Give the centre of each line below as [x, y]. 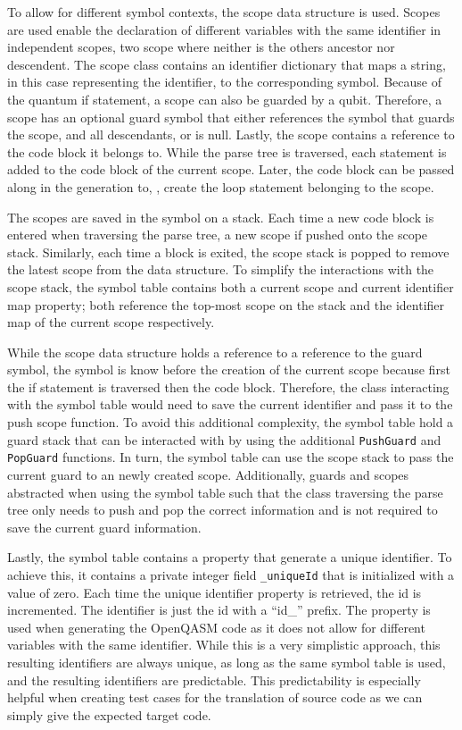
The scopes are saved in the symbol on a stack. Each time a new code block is [221, 217]
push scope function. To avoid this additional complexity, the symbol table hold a [231, 422]
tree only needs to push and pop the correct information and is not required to [223, 510]
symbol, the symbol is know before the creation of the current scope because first [229, 369]
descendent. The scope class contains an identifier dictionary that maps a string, [227, 64]
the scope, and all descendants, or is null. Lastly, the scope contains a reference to [231, 134]
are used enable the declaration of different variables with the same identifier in [224, 29]
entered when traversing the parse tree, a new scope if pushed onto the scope [218, 235]
